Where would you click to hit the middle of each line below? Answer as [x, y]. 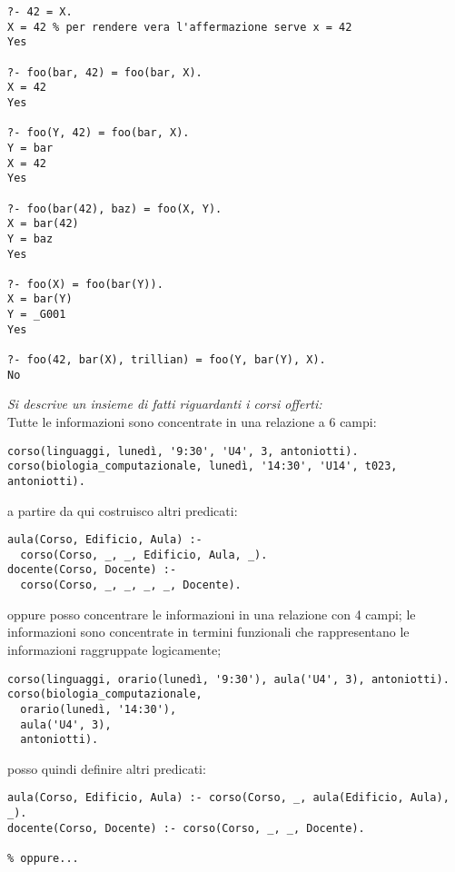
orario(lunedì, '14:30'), [99, 709]
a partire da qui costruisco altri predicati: [123, 510]
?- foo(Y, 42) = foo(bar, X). [99, 133]
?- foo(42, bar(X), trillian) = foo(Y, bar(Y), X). [167, 360]
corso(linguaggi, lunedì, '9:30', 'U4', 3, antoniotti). [183, 451]
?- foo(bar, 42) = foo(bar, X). [105, 72]
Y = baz [30, 238]
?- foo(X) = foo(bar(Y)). [85, 284]
